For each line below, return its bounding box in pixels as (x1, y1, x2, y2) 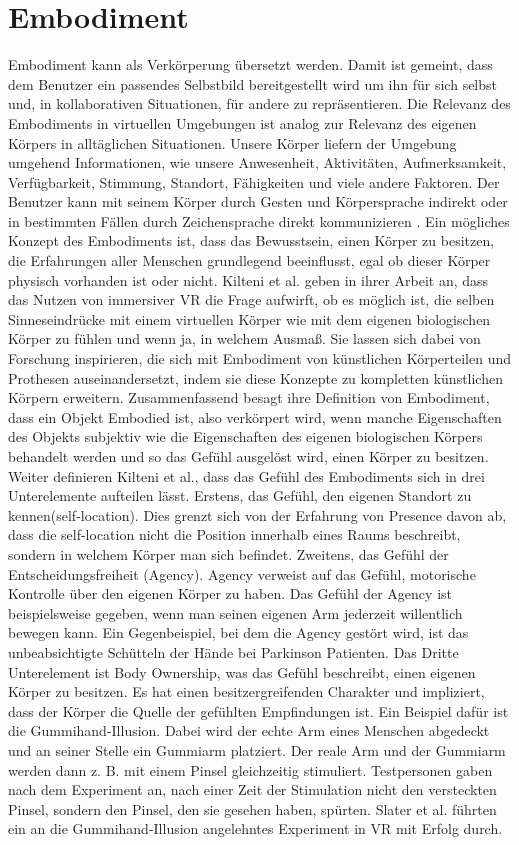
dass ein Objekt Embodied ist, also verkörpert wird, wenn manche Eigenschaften (8, 406, 502, 427)
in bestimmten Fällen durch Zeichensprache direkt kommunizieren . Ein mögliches (8, 210, 510, 231)
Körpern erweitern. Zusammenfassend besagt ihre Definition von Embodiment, (8, 387, 490, 408)
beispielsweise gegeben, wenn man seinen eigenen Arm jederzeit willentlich (8, 602, 463, 623)
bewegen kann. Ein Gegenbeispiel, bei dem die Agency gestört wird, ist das (8, 622, 469, 643)
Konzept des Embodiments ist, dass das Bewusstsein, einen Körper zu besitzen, (8, 230, 495, 251)
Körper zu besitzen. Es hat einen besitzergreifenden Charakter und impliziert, (8, 681, 485, 702)
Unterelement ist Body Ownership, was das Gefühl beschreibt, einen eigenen (8, 661, 476, 682)
